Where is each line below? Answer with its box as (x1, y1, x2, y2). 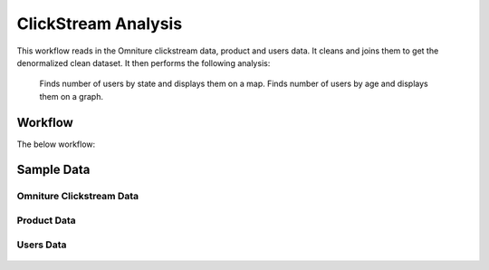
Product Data (16, 214, 76, 227)
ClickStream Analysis (16, 14, 183, 34)
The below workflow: (16, 139, 96, 149)
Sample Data (16, 162, 91, 178)
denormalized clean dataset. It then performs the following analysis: (16, 57, 271, 68)
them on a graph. (39, 91, 104, 101)
